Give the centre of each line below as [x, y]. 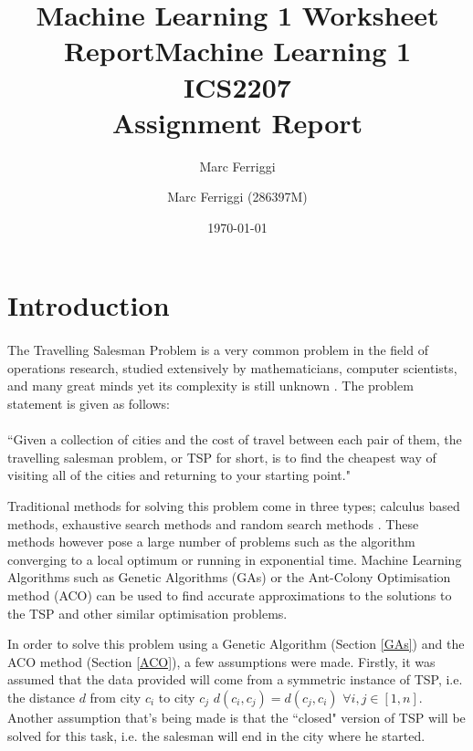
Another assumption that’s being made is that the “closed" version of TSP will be [236, 717]
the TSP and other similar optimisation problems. [147, 613]
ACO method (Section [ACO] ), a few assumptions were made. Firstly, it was [221, 661]
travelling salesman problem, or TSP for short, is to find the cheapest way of [222, 457]
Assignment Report [237, 122]
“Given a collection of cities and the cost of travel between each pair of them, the [235, 439]
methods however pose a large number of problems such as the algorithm [211, 542]
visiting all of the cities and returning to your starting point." [179, 475]
